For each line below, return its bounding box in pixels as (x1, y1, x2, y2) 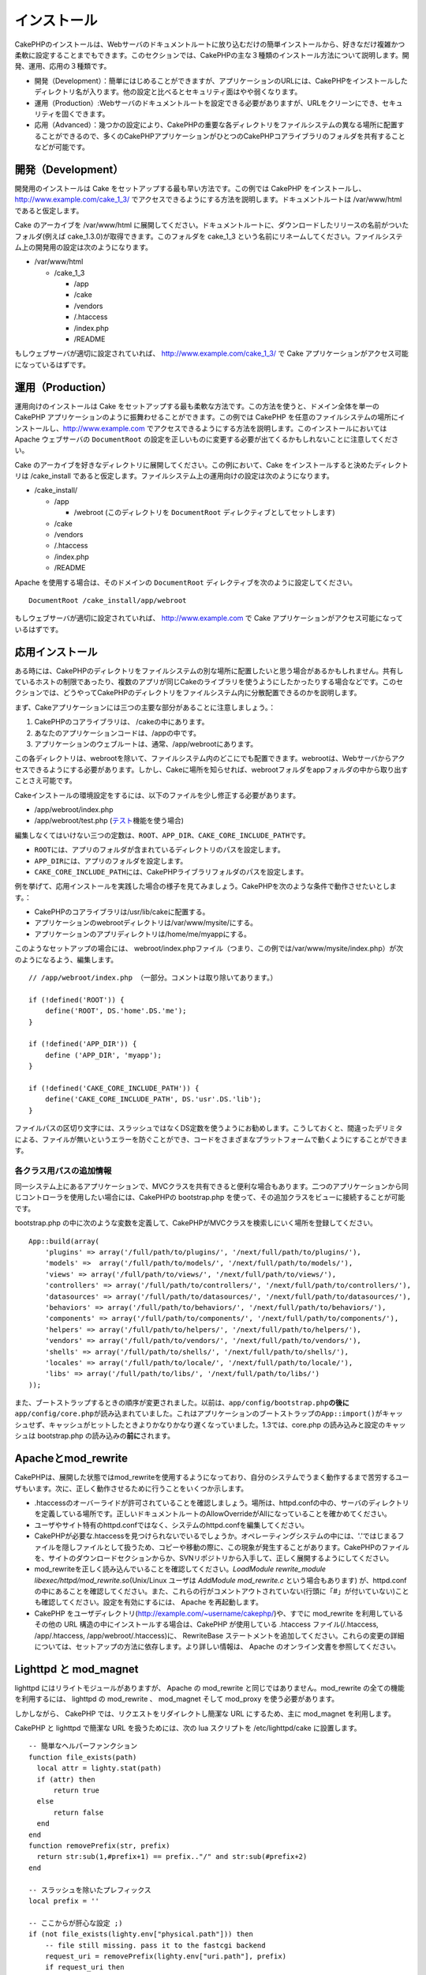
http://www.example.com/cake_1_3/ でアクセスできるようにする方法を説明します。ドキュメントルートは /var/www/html (14, 194, 402, 205)
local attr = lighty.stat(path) (36, 1764, 162, 1773)
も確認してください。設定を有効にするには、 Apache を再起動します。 (34, 1597, 263, 1607)
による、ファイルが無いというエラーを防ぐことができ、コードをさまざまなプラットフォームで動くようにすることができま (14, 1134, 408, 1144)
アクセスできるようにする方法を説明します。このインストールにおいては (153, 423, 387, 433)
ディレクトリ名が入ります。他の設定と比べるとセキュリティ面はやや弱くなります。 (34, 87, 302, 96)
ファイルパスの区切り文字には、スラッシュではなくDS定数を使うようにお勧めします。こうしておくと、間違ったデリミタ (14, 1123, 403, 1133)
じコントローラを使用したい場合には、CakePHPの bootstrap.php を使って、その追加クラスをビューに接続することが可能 (14, 1193, 405, 1202)
